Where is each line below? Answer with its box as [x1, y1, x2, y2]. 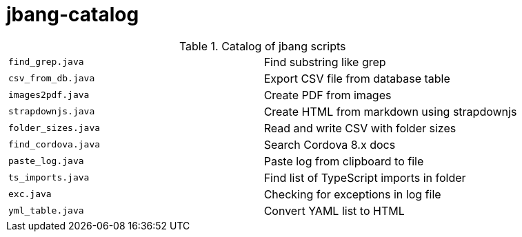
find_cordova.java [8, 139, 101, 150]
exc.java [8, 189, 52, 200]
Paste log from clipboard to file [263, 154, 424, 168]
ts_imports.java [8, 172, 90, 183]
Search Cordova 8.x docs [263, 137, 396, 152]
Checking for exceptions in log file [263, 187, 441, 201]
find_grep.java [8, 56, 84, 68]
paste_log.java [8, 156, 84, 167]
